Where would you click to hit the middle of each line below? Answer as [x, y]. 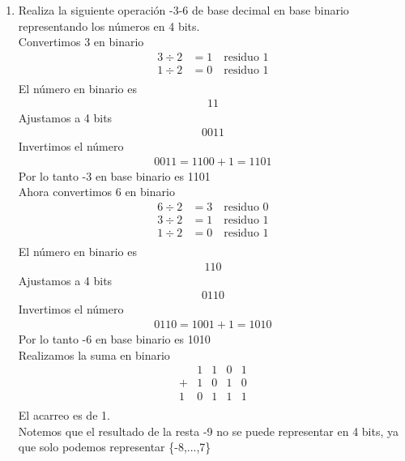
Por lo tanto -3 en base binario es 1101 [114, 175]
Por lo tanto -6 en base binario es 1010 [114, 338]
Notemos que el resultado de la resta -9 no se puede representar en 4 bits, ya [208, 431]
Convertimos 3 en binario [81, 42]
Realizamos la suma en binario [94, 354]
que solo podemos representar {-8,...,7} [115, 447]
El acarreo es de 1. [64, 415]
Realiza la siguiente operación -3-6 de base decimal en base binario [183, 10]
